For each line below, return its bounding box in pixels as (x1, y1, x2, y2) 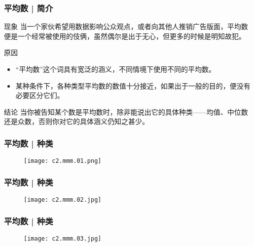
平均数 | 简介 (4, 1, 53, 14)
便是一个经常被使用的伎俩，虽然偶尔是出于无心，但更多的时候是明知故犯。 (4, 31, 246, 41)
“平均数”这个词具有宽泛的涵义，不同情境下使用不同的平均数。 (15, 64, 216, 74)
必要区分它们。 (15, 90, 64, 100)
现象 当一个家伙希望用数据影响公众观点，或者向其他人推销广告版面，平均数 (4, 21, 248, 31)
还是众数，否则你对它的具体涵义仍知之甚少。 (4, 116, 149, 126)
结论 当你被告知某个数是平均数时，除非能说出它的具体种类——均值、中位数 (4, 106, 248, 117)
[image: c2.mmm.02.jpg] (24, 196, 102, 204)
